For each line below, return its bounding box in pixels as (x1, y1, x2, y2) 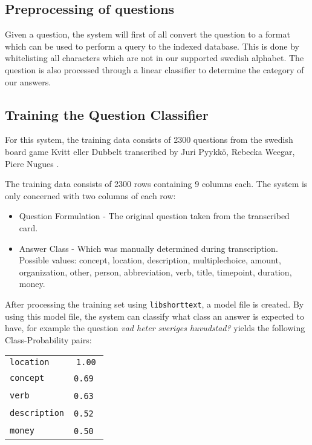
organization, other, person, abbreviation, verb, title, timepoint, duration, (19, 265, 292, 278)
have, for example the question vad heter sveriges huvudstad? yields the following (5, 321, 305, 334)
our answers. (5, 75, 51, 88)
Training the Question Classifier (5, 105, 209, 124)
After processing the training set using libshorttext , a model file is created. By (5, 297, 304, 310)
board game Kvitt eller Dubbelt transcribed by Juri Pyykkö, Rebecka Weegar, (5, 145, 295, 157)
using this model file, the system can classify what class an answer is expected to (5, 309, 305, 322)
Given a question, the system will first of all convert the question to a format (5, 28, 290, 41)
